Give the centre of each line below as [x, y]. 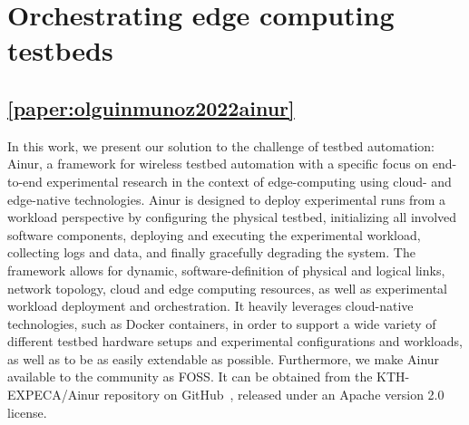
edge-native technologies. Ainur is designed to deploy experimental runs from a [227, 199]
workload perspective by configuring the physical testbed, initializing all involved [232, 217]
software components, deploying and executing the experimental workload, [214, 234]
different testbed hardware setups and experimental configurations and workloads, [235, 341]
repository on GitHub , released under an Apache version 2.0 [274, 395]
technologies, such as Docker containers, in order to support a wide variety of [222, 323]
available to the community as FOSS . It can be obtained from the [190, 377]
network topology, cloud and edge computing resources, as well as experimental [227, 288]
